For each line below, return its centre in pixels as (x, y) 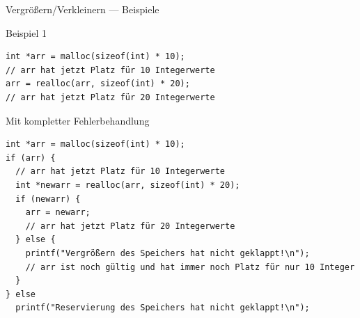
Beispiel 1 (26, 32)
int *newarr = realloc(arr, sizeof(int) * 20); (128, 185)
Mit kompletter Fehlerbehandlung (78, 120)
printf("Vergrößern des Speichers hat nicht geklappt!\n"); (167, 253)
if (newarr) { (48, 199)
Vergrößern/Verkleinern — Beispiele (83, 9)
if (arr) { (31, 158)
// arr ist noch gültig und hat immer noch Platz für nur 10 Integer (190, 267)
